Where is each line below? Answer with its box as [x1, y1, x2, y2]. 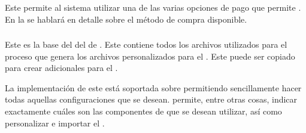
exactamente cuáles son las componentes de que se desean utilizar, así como [5, 105, 282, 117]
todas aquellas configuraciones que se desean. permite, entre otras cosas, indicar [5, 93, 298, 106]
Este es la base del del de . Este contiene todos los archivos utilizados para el [5, 38, 287, 51]
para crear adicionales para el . [5, 61, 118, 74]
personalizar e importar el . [5, 116, 105, 129]
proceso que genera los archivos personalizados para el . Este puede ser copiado [5, 50, 295, 62]
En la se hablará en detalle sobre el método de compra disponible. [5, 13, 247, 25]
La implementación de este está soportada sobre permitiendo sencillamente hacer [5, 81, 302, 94]
